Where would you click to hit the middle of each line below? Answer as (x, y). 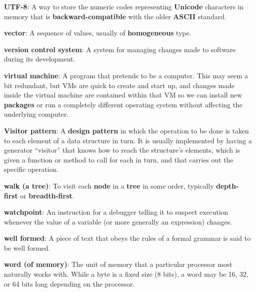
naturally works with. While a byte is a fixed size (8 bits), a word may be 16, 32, (126, 274)
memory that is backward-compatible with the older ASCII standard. (115, 16)
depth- (227, 185)
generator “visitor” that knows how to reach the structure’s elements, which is (122, 150)
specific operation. (31, 169)
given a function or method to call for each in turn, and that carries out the (119, 159)
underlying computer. (37, 114)
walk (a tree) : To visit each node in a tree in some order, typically (109, 185)
